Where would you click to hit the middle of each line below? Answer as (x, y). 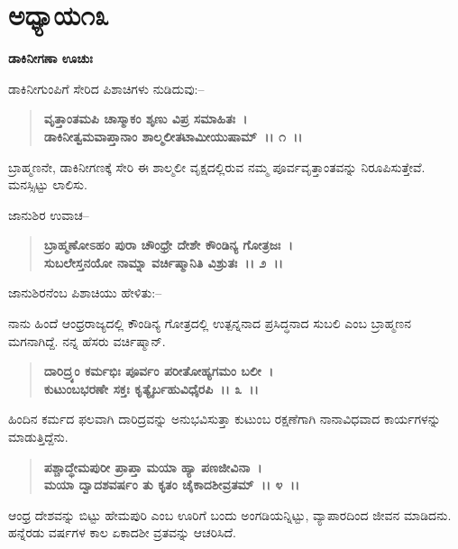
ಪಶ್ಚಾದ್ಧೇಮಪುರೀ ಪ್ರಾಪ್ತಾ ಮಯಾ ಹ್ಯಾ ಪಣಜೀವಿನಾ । (153, 467)
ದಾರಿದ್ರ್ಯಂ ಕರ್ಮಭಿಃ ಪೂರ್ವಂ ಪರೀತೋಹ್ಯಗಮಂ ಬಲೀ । (159, 371)
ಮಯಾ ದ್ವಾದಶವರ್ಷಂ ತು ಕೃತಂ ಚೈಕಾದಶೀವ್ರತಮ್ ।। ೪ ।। (172, 485)
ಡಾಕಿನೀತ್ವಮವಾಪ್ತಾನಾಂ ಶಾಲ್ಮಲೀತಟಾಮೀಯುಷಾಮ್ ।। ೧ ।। (173, 136)
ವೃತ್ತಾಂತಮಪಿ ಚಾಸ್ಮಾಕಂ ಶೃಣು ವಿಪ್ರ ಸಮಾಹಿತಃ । (146, 119)
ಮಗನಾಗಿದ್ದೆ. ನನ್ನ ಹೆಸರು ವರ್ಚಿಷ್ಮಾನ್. (87, 340)
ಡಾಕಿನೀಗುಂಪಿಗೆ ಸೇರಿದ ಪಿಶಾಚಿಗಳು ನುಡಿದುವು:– (106, 88)
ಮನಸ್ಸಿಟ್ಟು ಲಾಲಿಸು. (48, 184)
